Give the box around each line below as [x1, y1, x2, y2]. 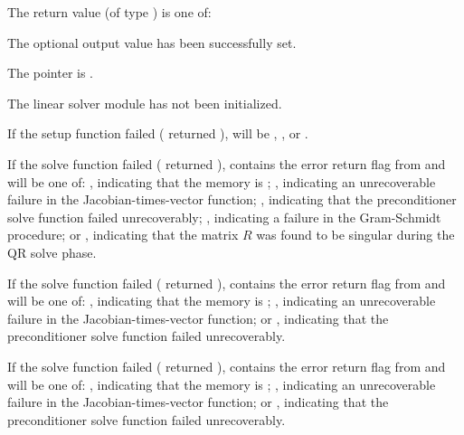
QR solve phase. [7, 242, 97, 261]
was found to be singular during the [256, 225, 455, 244]
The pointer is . [7, 63, 94, 82]
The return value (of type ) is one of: [7, 3, 212, 21]
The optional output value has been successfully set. [7, 33, 297, 52]
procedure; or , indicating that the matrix [7, 225, 239, 244]
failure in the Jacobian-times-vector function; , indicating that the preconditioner [7, 190, 457, 209]
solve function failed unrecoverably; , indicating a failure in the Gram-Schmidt [7, 207, 441, 226]
